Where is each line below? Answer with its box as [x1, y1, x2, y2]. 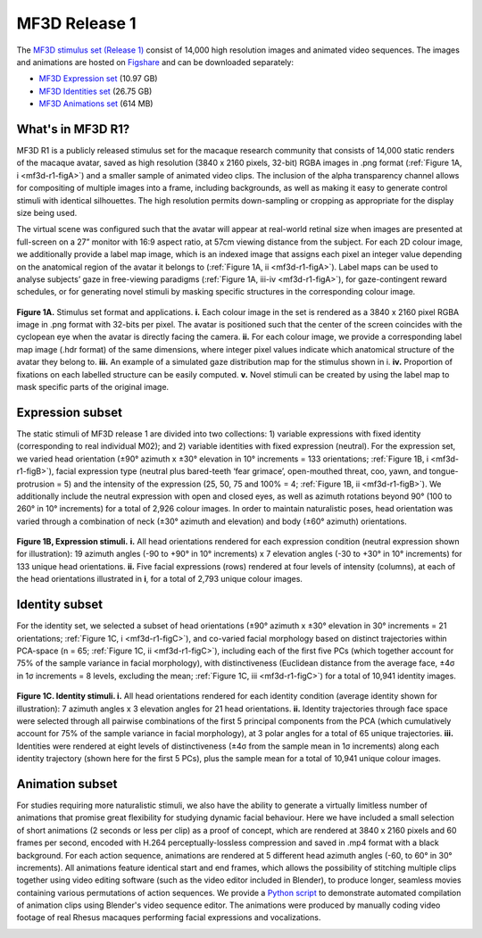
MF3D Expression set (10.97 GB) [38, 73, 158, 84]
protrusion [16, 478, 55, 489]
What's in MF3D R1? [16, 121, 130, 137]
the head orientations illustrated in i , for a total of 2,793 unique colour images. [16, 574, 303, 585]
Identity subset [16, 597, 103, 612]
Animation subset [16, 776, 118, 792]
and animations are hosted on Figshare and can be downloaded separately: [16, 56, 295, 67]
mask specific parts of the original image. [16, 382, 170, 393]
